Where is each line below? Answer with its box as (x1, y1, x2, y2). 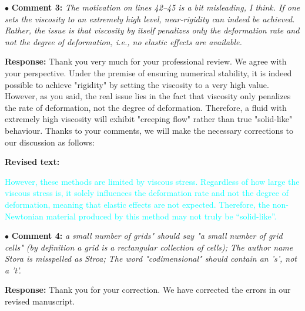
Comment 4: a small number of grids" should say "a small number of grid (11, 229, 283, 242)
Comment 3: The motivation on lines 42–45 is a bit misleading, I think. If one (11, 1, 300, 13)
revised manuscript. (5, 295, 75, 307)
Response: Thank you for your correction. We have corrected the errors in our (5, 283, 291, 296)
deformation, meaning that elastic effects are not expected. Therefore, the (5, 198, 270, 210)
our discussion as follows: (5, 136, 95, 148)
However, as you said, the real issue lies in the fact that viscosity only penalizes (5, 90, 291, 102)
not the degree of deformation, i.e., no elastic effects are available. (5, 35, 242, 48)
